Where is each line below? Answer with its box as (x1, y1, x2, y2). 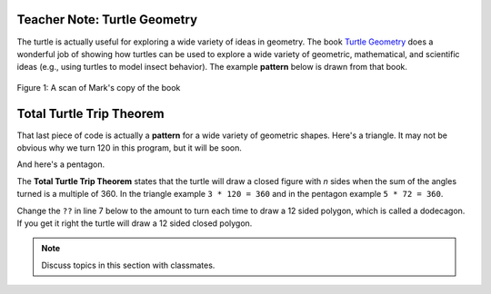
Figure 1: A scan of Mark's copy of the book (16, 82, 181, 93)
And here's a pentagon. (16, 159, 105, 170)
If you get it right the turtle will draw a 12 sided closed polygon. (16, 218, 253, 229)
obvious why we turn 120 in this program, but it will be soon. (16, 142, 243, 153)
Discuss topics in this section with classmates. (41, 260, 215, 270)
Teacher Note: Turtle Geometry (16, 12, 198, 27)
